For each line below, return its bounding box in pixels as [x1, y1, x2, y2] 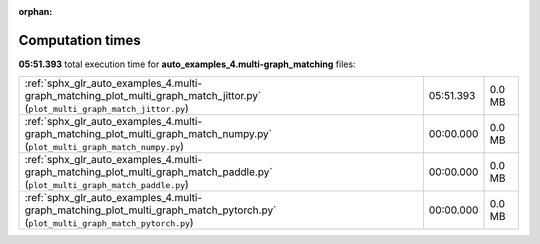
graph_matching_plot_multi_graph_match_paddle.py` [24, 165, 274, 179]
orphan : [18, 6, 53, 17]
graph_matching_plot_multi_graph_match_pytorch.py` [24, 203, 277, 217]
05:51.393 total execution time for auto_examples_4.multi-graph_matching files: [18, 58, 356, 70]
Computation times [18, 31, 141, 49]
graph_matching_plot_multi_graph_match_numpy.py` [24, 127, 273, 141]
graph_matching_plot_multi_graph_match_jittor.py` [24, 89, 262, 103]
